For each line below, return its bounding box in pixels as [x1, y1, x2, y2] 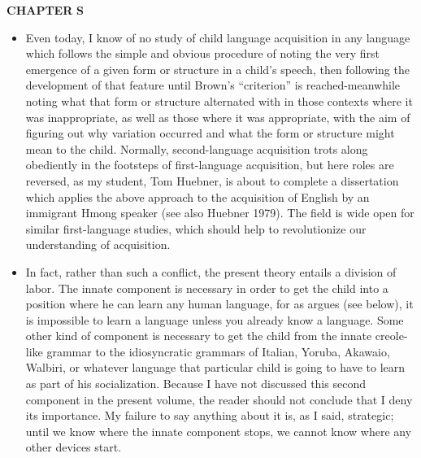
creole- [375, 327, 408, 344]
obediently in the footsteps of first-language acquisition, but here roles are [25, 156, 394, 173]
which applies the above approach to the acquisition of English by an [25, 188, 370, 205]
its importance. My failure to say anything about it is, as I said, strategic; [25, 407, 394, 424]
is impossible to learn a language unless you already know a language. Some [25, 311, 404, 328]
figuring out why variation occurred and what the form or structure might [25, 124, 395, 142]
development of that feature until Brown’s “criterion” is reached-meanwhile [25, 76, 400, 94]
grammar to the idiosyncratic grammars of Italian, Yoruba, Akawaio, [46, 342, 390, 360]
